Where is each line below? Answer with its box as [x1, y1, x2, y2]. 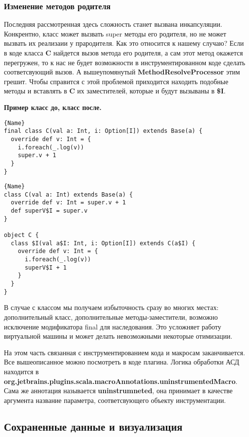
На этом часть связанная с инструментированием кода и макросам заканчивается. [4, 347, 245, 357]
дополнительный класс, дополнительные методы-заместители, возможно [4, 311, 218, 322]
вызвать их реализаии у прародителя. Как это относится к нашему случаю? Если [4, 38, 244, 48]
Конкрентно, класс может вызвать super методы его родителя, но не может [4, 28, 227, 38]
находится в [4, 366, 39, 376]
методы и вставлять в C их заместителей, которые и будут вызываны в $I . [4, 86, 226, 96]
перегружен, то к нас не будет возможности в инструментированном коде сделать [4, 57, 246, 67]
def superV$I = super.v [11, 207, 88, 215]
